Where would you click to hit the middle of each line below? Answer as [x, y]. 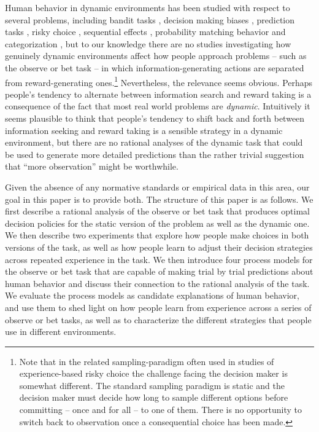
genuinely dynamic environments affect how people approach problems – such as [156, 56]
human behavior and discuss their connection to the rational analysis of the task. [157, 283]
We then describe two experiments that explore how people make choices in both [157, 235]
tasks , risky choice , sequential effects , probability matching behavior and [145, 32]
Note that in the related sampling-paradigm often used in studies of [147, 361]
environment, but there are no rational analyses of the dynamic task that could [154, 142]
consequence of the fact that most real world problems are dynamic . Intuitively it [158, 106]
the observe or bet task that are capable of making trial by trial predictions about [159, 271]
